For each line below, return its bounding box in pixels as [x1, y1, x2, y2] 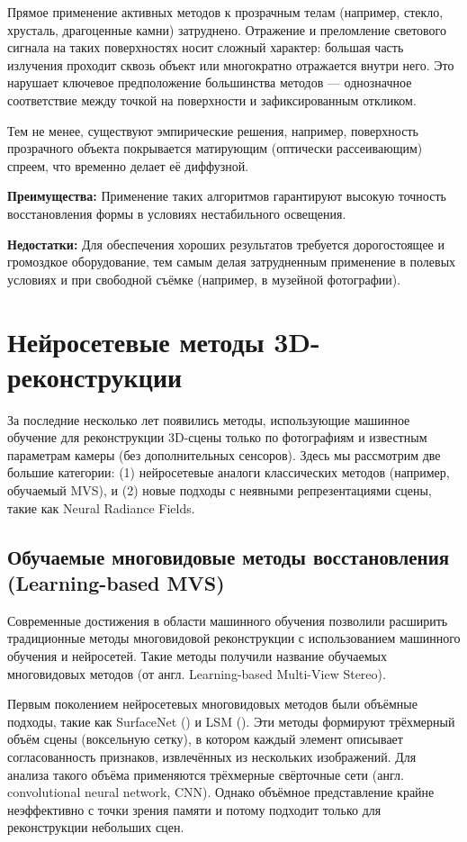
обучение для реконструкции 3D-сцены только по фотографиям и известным [7, 428, 427, 447]
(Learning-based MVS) [7, 568, 225, 596]
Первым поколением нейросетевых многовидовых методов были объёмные [7, 694, 418, 713]
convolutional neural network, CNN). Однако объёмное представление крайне [7, 783, 435, 801]
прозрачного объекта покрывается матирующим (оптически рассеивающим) [7, 139, 423, 158]
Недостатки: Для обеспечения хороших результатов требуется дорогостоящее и [7, 234, 445, 253]
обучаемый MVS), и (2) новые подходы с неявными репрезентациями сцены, [7, 481, 432, 499]
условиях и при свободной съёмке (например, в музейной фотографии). [7, 269, 401, 288]
